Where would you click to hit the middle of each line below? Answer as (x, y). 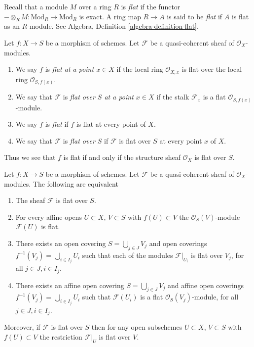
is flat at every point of (111, 124)
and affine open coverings (206, 285)
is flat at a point (70, 69)
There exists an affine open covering (70, 285)
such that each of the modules (127, 255)
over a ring (95, 6)
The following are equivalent (75, 183)
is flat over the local (212, 69)
